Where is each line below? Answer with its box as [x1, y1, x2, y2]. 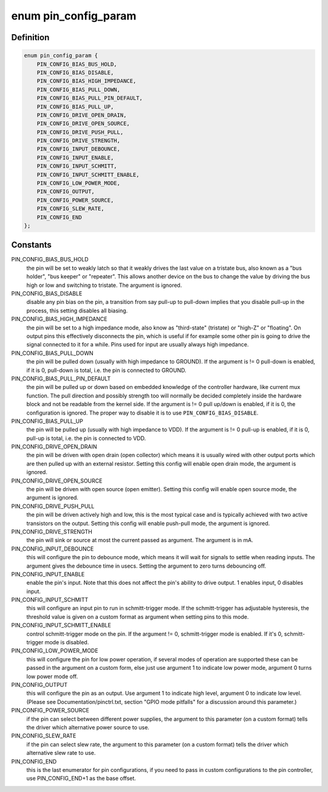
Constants [11, 240, 52, 250]
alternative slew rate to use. [26, 749, 96, 757]
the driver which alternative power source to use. [26, 723, 150, 731]
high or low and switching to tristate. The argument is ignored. [26, 281, 182, 289]
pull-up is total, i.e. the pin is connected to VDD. [26, 435, 146, 442]
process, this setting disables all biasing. [26, 307, 128, 314]
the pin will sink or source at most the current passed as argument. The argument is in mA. [26, 537, 253, 544]
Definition [11, 32, 50, 43]
